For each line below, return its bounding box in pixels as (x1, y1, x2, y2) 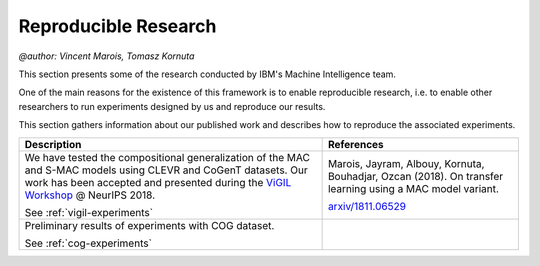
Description (24, 137, 82, 151)
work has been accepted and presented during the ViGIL (24, 175, 292, 189)
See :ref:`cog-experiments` (24, 236, 152, 250)
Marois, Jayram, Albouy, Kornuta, (327, 156, 485, 170)
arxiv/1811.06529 (327, 199, 407, 213)
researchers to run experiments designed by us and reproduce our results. (18, 100, 326, 112)
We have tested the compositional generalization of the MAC (24, 150, 310, 164)
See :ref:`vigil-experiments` (24, 205, 154, 219)
